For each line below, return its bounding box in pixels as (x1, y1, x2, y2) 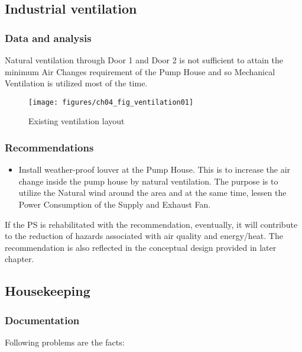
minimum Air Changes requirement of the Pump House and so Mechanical (5, 65, 275, 77)
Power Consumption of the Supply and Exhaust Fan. (18, 198, 211, 211)
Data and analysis (5, 30, 92, 45)
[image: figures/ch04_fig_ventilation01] (28, 98, 194, 106)
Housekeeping (5, 282, 90, 300)
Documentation (5, 312, 80, 327)
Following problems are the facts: (5, 336, 125, 348)
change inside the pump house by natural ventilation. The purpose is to (18, 175, 278, 187)
